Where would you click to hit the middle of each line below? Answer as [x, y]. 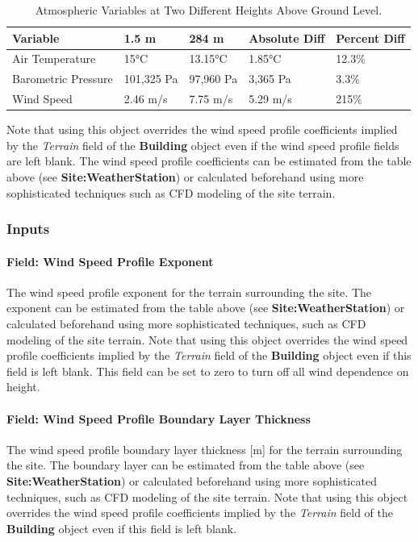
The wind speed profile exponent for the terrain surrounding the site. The [189, 292]
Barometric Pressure [63, 79]
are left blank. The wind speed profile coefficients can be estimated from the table [209, 161]
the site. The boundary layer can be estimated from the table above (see [186, 465]
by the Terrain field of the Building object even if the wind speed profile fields [203, 145]
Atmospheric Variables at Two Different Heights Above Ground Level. [209, 10]
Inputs [28, 229]
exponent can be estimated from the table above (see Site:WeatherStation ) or [206, 308]
